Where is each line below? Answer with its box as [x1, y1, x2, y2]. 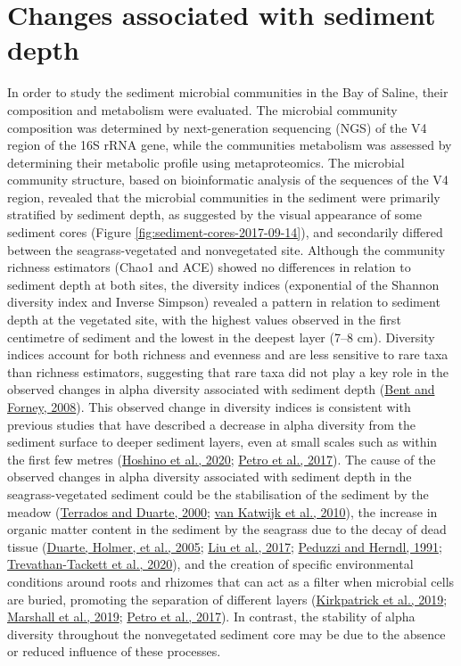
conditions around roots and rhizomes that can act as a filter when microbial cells [7, 571, 455, 590]
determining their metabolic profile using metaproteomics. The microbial [7, 152, 405, 171]
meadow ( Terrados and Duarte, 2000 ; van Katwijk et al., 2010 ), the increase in [7, 502, 438, 521]
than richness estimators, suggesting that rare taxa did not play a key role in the [7, 362, 449, 381]
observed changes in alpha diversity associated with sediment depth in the [7, 467, 412, 486]
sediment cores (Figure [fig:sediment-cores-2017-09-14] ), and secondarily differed [7, 223, 443, 242]
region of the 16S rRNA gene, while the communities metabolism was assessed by [7, 136, 452, 154]
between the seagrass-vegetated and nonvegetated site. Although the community [7, 240, 446, 259]
